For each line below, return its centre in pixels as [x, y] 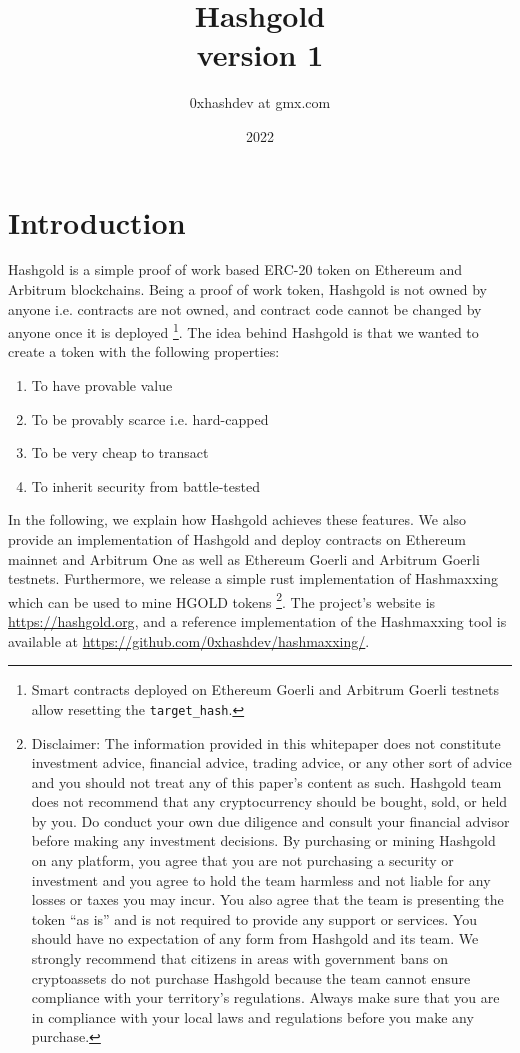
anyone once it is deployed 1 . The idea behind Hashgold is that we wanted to [243, 330]
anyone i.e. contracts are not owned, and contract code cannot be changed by [245, 308]
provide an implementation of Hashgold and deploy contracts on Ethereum [237, 539]
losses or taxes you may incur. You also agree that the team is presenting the [267, 899]
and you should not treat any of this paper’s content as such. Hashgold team [266, 781]
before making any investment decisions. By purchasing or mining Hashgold [263, 840]
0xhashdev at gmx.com [260, 102]
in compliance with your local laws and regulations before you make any [252, 1016]
